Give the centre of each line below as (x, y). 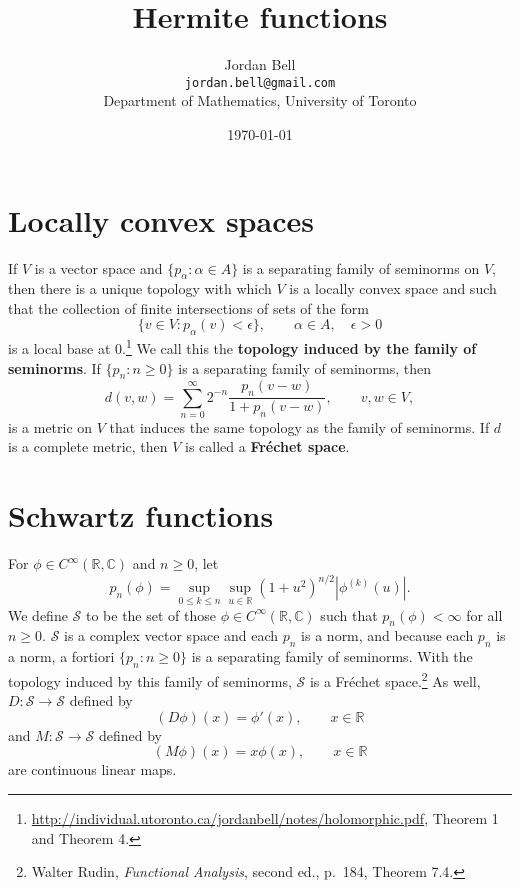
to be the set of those (150, 614)
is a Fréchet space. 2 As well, (395, 679)
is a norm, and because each (387, 635)
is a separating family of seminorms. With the (332, 656)
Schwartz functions (141, 515)
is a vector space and (98, 267)
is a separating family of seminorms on (361, 267)
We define (38, 614)
